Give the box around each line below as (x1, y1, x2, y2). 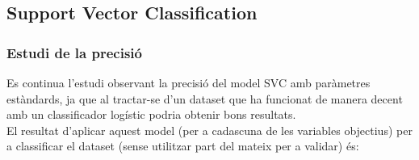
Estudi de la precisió (6, 42, 142, 62)
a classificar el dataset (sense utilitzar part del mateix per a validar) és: (6, 137, 359, 154)
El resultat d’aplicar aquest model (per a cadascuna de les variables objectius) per (6, 121, 413, 138)
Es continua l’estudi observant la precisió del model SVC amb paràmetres (6, 74, 371, 91)
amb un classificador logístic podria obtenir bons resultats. (6, 106, 296, 123)
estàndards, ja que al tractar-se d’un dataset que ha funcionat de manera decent (6, 90, 403, 107)
